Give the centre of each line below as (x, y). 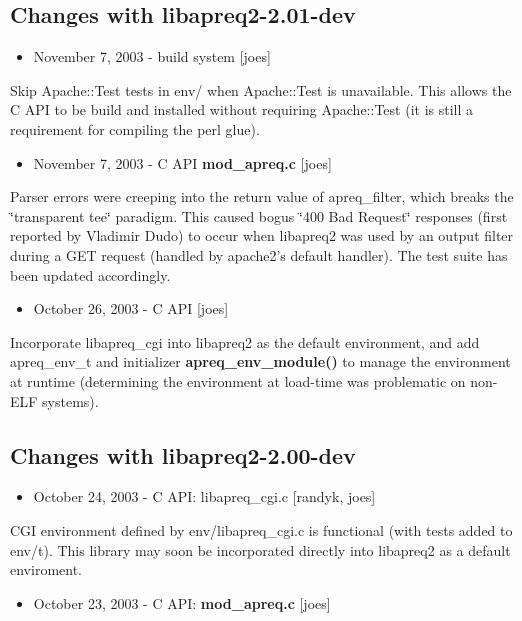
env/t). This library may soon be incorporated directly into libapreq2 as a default (260, 549)
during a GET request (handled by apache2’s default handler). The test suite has (259, 254)
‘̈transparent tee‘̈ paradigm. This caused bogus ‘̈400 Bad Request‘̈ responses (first (259, 215)
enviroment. (46, 569)
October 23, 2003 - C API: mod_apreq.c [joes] (182, 602)
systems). (70, 400)
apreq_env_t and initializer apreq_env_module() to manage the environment (260, 361)
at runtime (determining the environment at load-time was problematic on (238, 380)
